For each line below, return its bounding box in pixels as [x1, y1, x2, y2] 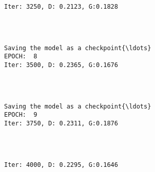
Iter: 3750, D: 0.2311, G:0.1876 [4, 120, 118, 127]
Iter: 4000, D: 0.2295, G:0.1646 [4, 161, 118, 168]
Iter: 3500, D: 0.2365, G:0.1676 [4, 61, 118, 69]
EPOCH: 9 [4, 111, 37, 119]
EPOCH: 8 [4, 53, 37, 60]
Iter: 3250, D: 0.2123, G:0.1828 [4, 3, 118, 10]
